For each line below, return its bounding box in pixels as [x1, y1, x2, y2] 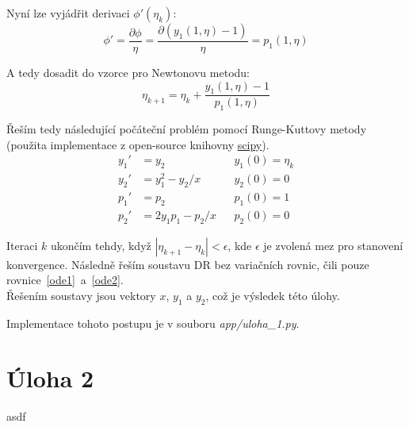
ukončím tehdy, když [50, 237, 151, 253]
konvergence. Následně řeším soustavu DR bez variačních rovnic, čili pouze [6, 256, 369, 272]
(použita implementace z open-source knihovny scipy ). [6, 136, 269, 152]
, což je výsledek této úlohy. [205, 287, 340, 304]
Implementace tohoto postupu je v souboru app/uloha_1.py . [6, 314, 300, 331]
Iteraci [6, 237, 38, 253]
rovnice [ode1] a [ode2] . [6, 271, 124, 288]
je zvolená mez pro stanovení [263, 237, 403, 253]
